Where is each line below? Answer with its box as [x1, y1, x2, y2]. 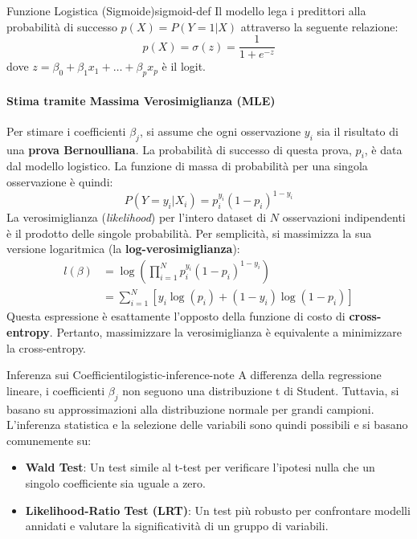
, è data [364, 141, 403, 157]
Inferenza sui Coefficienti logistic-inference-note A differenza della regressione [6, 366, 382, 383]
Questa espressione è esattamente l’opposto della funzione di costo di [6, 308, 345, 325]
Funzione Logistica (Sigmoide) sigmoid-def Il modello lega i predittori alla [6, 2, 366, 18]
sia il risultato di [317, 122, 399, 139]
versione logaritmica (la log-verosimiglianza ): [6, 240, 240, 257]
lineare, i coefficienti [6, 382, 105, 398]
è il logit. [161, 58, 206, 75]
